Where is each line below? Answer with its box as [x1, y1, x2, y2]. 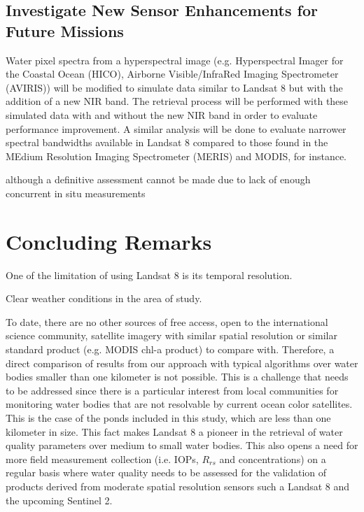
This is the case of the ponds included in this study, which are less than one [6, 411, 331, 425]
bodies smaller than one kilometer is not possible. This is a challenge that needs [6, 369, 349, 384]
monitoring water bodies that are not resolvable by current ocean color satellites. [6, 397, 353, 411]
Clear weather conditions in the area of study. [6, 291, 202, 306]
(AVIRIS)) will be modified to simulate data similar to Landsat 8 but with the [6, 80, 343, 94]
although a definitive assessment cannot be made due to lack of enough [6, 172, 311, 187]
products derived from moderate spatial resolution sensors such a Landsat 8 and [6, 478, 350, 493]
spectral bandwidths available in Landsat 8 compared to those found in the [6, 135, 328, 150]
